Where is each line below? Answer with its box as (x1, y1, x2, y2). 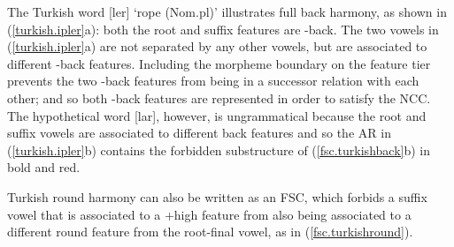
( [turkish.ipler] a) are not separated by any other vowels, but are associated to (7, 37, 427, 56)
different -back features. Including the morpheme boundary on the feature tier (7, 54, 431, 72)
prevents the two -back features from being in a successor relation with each (7, 71, 419, 90)
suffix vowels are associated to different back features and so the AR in (7, 123, 391, 142)
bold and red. (7, 158, 81, 176)
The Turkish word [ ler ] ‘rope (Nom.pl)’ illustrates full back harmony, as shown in (7, 3, 447, 20)
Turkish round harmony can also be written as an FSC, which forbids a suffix (7, 187, 427, 206)
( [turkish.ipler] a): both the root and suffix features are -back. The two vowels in (7, 19, 439, 38)
